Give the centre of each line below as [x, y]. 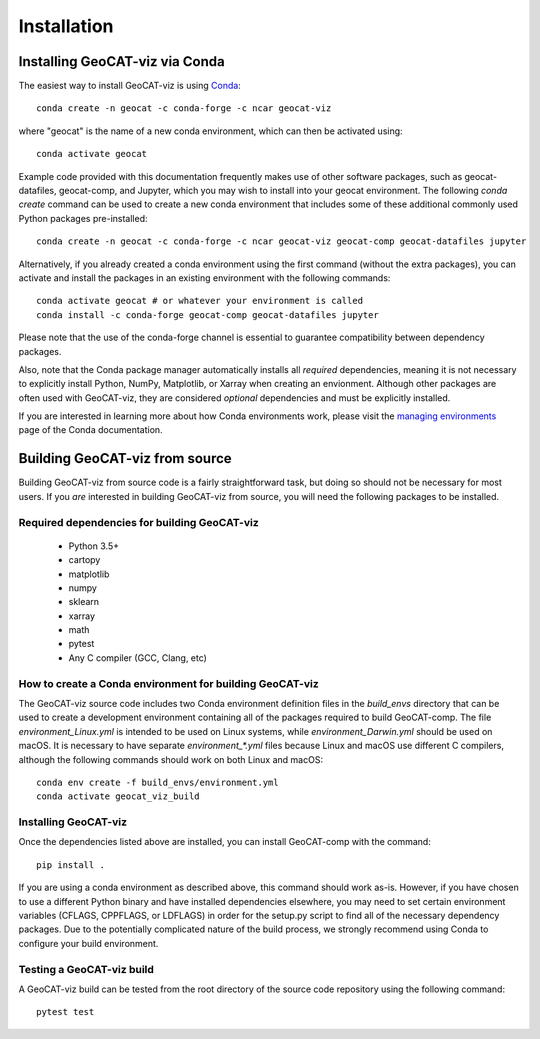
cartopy [84, 560]
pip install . [70, 864]
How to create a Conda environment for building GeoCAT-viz [168, 683]
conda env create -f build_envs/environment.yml [157, 782]
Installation [66, 26]
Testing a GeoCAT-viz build [86, 969]
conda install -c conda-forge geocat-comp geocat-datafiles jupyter [207, 314]
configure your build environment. [88, 943]
